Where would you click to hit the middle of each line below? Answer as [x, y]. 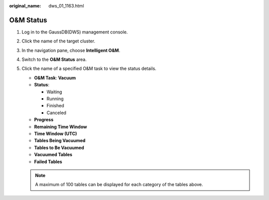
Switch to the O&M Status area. [54, 59]
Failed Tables [48, 162]
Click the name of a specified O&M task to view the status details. [89, 69]
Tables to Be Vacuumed [59, 148]
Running [55, 99]
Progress [44, 120]
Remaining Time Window [61, 127]
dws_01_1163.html [66, 6]
